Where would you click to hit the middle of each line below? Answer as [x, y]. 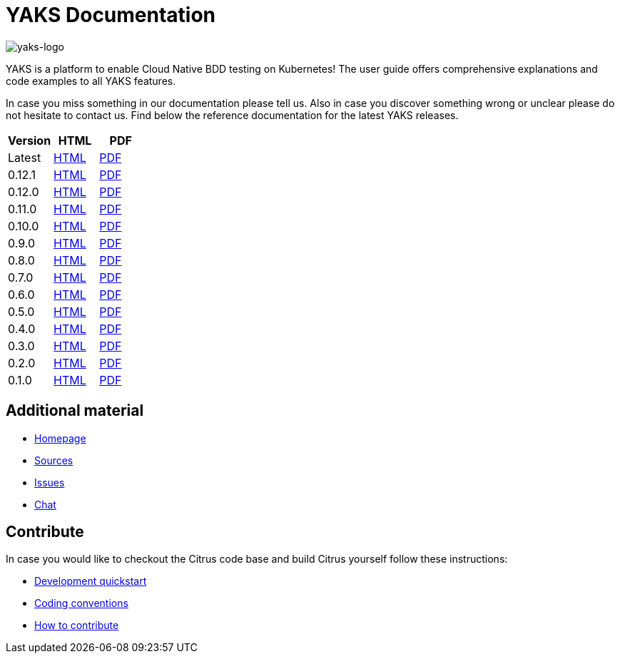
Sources [54, 460]
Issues [50, 482]
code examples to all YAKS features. [91, 81]
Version [30, 140]
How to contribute [77, 625]
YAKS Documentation [111, 15]
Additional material [75, 411]
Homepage [60, 438]
